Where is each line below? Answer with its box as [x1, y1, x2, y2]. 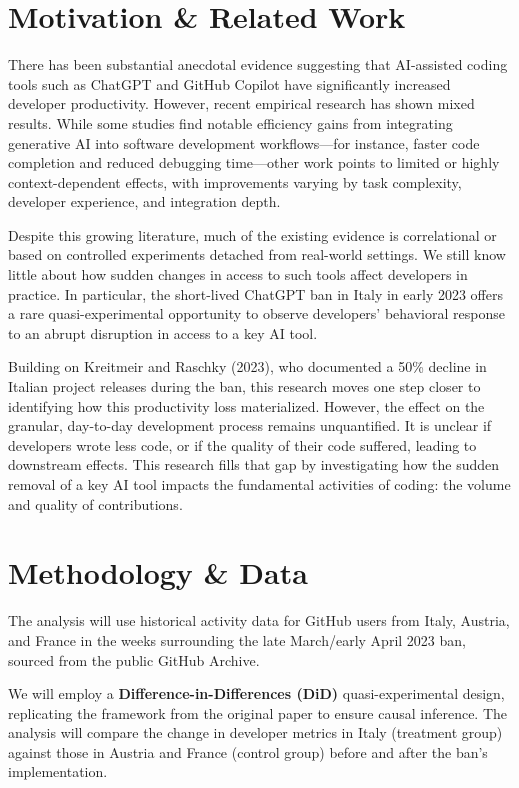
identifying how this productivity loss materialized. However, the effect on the [8, 395, 485, 416]
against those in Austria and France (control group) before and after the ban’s [8, 741, 488, 762]
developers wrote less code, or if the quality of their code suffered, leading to [8, 434, 477, 455]
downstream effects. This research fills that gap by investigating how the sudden [8, 454, 500, 475]
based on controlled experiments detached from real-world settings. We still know [8, 244, 506, 265]
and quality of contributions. [8, 493, 183, 514]
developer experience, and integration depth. [8, 191, 281, 212]
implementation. [8, 761, 108, 782]
